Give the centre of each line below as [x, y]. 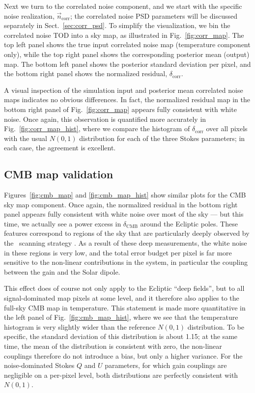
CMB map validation [59, 174]
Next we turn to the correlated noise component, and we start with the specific [123, 6]
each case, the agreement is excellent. [60, 148]
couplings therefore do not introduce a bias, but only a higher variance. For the [123, 355]
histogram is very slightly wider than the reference [80, 326]
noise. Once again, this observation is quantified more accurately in [105, 119]
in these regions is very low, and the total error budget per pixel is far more [118, 252]
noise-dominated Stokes [39, 365]
